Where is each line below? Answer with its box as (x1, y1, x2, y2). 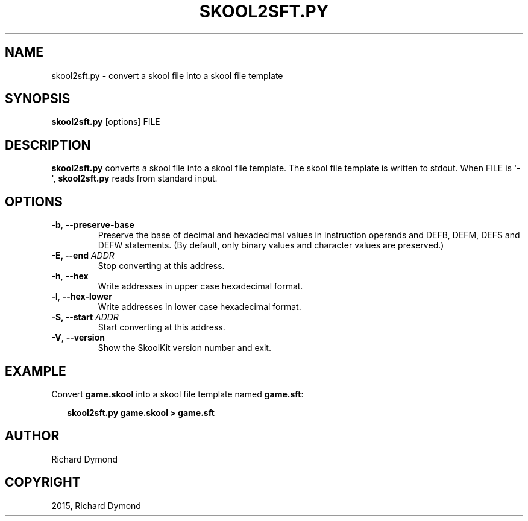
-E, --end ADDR (51, 250, 115, 261)
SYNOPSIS (5, 91, 71, 107)
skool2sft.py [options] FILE (51, 116, 160, 127)
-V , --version (51, 332, 105, 343)
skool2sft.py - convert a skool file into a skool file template (51, 70, 283, 81)
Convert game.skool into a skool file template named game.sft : (51, 388, 304, 399)
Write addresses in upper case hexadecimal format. (98, 281, 303, 292)
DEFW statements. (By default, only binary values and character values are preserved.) (98, 240, 444, 251)
